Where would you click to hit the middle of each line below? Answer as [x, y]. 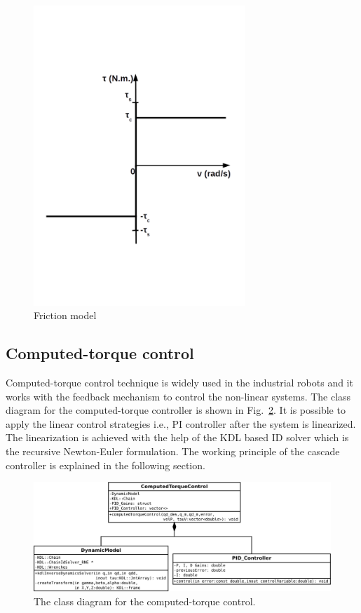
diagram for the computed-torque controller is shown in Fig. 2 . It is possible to [176, 410]
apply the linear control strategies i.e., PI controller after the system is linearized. [181, 423]
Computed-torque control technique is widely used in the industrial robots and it [179, 383]
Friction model [65, 315]
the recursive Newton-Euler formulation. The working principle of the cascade [173, 451]
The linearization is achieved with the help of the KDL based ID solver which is [177, 437]
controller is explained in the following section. [105, 465]
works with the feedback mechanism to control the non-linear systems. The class [178, 396]
